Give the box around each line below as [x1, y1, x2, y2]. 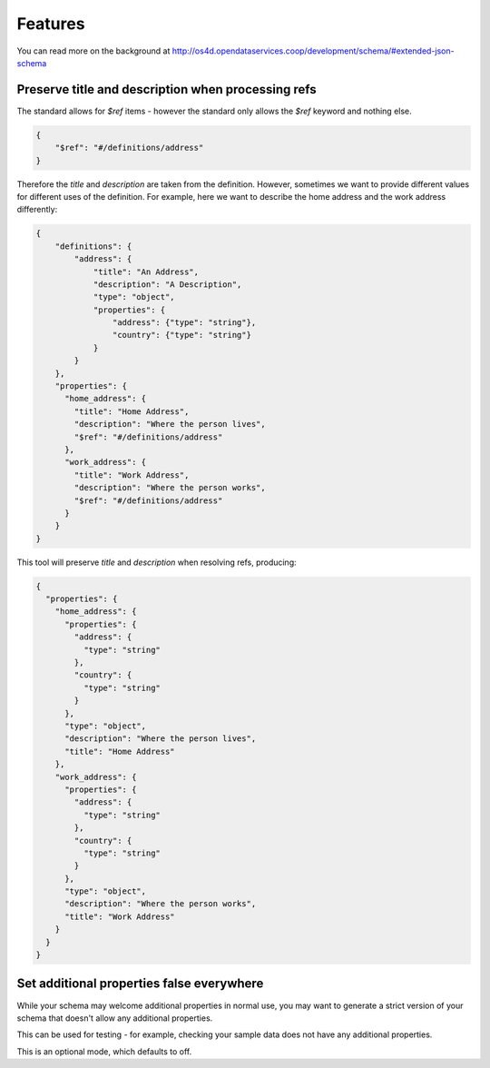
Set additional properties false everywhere [16, 976, 264, 992]
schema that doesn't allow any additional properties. [16, 1013, 213, 1023]
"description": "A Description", [93, 279, 242, 290]
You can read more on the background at [16, 45, 171, 56]
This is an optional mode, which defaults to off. [16, 1045, 192, 1057]
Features [16, 14, 85, 34]
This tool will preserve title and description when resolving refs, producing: [16, 557, 297, 568]
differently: [16, 204, 58, 215]
